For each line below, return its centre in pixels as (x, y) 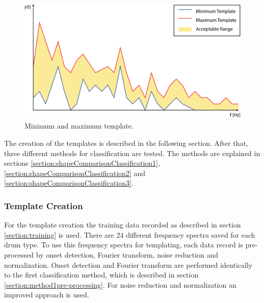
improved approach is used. (47, 295)
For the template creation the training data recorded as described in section (123, 225)
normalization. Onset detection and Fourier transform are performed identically (128, 264)
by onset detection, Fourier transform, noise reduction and (127, 254)
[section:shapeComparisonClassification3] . (69, 183)
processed (19, 254)
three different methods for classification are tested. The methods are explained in (132, 153)
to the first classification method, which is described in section (101, 275)
